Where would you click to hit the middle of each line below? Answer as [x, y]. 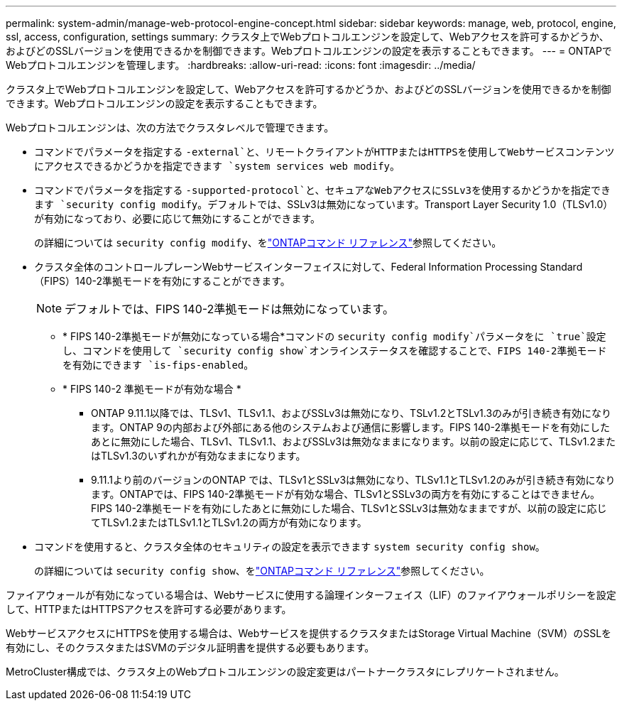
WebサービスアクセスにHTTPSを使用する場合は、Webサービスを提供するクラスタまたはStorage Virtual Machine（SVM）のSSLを [309, 633]
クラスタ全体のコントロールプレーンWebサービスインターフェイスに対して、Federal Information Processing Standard [309, 267]
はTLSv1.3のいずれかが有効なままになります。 [198, 456]
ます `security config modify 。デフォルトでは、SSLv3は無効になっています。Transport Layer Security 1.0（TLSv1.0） [324, 204]
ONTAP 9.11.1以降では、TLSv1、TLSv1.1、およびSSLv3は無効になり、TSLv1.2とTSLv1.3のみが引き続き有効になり [351, 413]
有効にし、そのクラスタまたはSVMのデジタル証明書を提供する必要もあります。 [190, 647]
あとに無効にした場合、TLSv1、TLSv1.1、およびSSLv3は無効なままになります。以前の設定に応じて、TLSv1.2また [353, 441]
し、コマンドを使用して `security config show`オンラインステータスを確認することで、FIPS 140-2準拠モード [335, 351]
